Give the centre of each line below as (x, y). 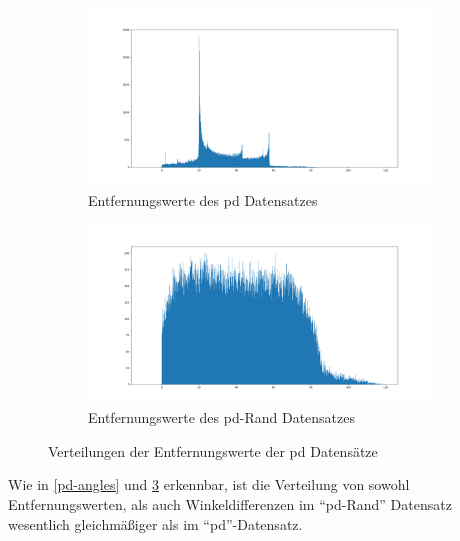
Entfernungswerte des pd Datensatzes (203, 200)
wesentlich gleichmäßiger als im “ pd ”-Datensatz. (155, 523)
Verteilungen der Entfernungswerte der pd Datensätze (213, 450)
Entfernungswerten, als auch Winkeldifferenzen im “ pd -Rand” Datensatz (230, 504)
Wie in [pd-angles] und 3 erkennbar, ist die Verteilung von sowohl (209, 484)
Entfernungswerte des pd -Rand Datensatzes (221, 417)
